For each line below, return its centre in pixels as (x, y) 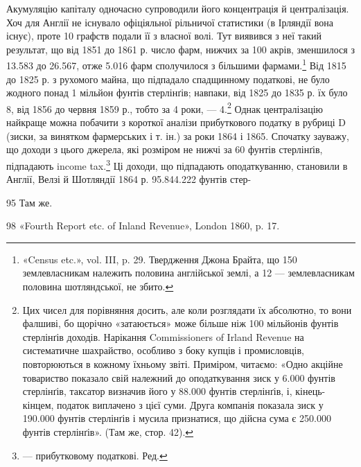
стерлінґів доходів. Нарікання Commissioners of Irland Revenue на (163, 336)
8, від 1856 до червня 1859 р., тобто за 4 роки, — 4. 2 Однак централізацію (165, 107)
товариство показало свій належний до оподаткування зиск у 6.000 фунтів (179, 377)
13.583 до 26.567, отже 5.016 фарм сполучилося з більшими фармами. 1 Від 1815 (176, 64)
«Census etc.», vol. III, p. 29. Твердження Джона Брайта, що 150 (160, 259)
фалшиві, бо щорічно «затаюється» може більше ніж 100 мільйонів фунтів (180, 323)
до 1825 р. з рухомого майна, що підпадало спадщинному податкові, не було (168, 79)
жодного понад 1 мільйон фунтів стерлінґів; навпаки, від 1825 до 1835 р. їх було (177, 92)
